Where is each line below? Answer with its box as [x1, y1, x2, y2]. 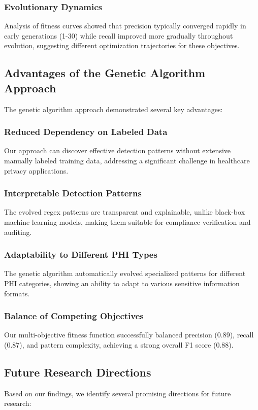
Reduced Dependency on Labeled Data [4, 125, 168, 138]
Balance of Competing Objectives [4, 310, 144, 322]
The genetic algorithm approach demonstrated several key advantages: [4, 104, 223, 114]
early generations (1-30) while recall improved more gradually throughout [4, 30, 233, 41]
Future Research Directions [4, 364, 151, 380]
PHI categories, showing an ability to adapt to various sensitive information [4, 278, 240, 288]
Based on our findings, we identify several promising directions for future [4, 388, 231, 398]
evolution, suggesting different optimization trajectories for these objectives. [4, 40, 240, 51]
